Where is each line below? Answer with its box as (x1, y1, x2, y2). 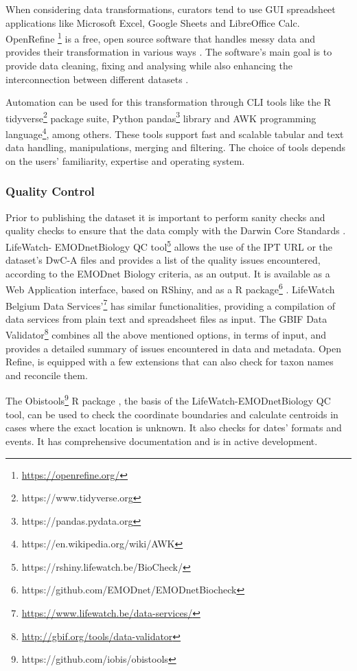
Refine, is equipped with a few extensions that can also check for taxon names (5, 354, 334, 369)
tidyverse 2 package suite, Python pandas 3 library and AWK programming (5, 109, 316, 125)
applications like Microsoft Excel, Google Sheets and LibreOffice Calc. (5, 15, 300, 30)
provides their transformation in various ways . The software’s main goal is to (5, 45, 332, 59)
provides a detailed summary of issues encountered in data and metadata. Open (5, 341, 341, 355)
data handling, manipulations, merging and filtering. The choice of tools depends (5, 140, 346, 155)
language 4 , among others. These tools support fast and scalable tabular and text (5, 125, 344, 141)
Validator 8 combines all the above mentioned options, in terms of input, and (5, 326, 327, 342)
